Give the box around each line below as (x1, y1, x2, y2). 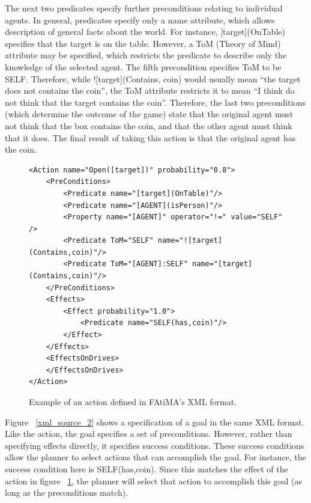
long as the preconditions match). (5, 486, 128, 499)
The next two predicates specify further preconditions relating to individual (5, 2, 283, 14)
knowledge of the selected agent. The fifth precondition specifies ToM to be (5, 60, 282, 73)
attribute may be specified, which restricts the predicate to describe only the (5, 49, 287, 61)
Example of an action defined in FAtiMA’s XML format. (29, 395, 237, 407)
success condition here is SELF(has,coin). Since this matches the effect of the (5, 462, 288, 475)
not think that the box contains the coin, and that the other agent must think (5, 119, 292, 132)
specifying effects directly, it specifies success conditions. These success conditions (5, 439, 304, 451)
